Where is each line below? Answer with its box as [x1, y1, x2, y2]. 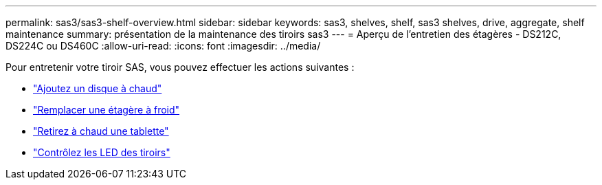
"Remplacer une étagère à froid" [33, 104, 180, 116]
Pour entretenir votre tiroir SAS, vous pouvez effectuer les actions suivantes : [5, 61, 355, 73]
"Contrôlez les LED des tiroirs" [33, 146, 170, 158]
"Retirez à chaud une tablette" [33, 125, 169, 137]
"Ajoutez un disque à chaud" [33, 83, 162, 94]
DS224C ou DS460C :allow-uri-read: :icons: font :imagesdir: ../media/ [5, 40, 321, 52]
